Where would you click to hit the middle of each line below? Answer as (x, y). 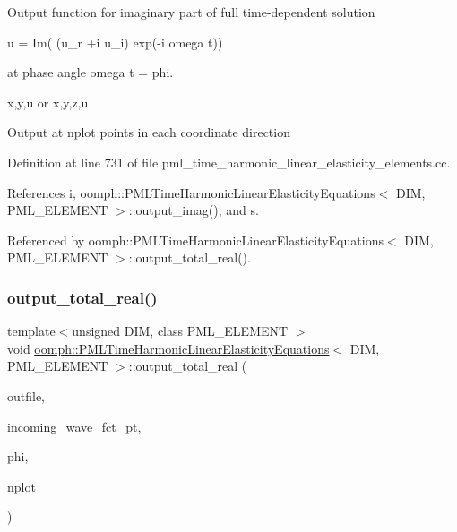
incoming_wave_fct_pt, (74, 426)
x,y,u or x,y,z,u (48, 102)
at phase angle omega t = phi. (91, 72)
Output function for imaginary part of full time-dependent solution (191, 12)
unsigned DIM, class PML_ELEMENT (180, 331)
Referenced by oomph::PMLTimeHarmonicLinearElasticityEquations (195, 240)
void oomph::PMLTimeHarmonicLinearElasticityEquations (168, 348)
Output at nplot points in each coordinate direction (149, 132)
